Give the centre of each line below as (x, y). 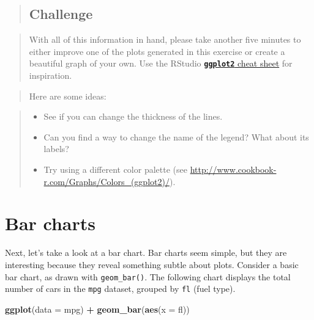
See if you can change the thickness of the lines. (133, 116)
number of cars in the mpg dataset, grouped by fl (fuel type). (120, 289)
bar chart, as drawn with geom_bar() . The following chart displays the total (148, 276)
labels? (56, 149)
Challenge (61, 14)
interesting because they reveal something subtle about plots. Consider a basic (152, 264)
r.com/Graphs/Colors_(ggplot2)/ (107, 181)
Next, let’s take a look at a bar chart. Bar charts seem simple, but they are (146, 253)
